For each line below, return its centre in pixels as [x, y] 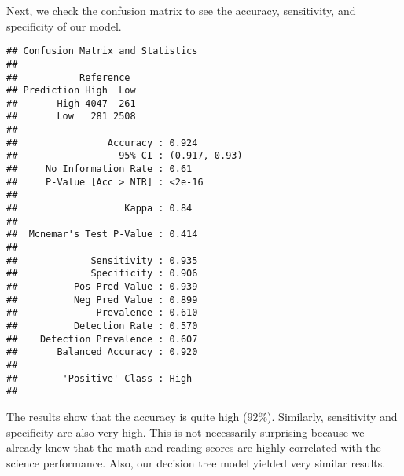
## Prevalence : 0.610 [102, 313]
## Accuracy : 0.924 [102, 143]
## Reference [68, 77]
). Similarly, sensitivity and [332, 416]
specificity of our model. [64, 26]
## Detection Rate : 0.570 [102, 326]
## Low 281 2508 [71, 117]
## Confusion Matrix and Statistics [102, 51]
